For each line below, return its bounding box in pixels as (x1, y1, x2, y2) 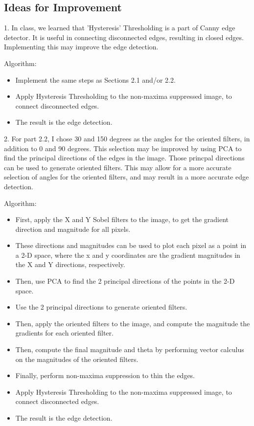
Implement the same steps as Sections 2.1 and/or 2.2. (15, 74, 176, 85)
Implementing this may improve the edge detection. (4, 42, 159, 52)
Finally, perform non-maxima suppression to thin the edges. (15, 370, 195, 381)
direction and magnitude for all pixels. (15, 224, 131, 234)
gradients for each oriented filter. (15, 328, 114, 338)
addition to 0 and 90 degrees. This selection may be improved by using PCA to (4, 143, 242, 153)
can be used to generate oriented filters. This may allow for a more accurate (4, 162, 231, 172)
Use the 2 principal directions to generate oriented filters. (15, 302, 187, 312)
